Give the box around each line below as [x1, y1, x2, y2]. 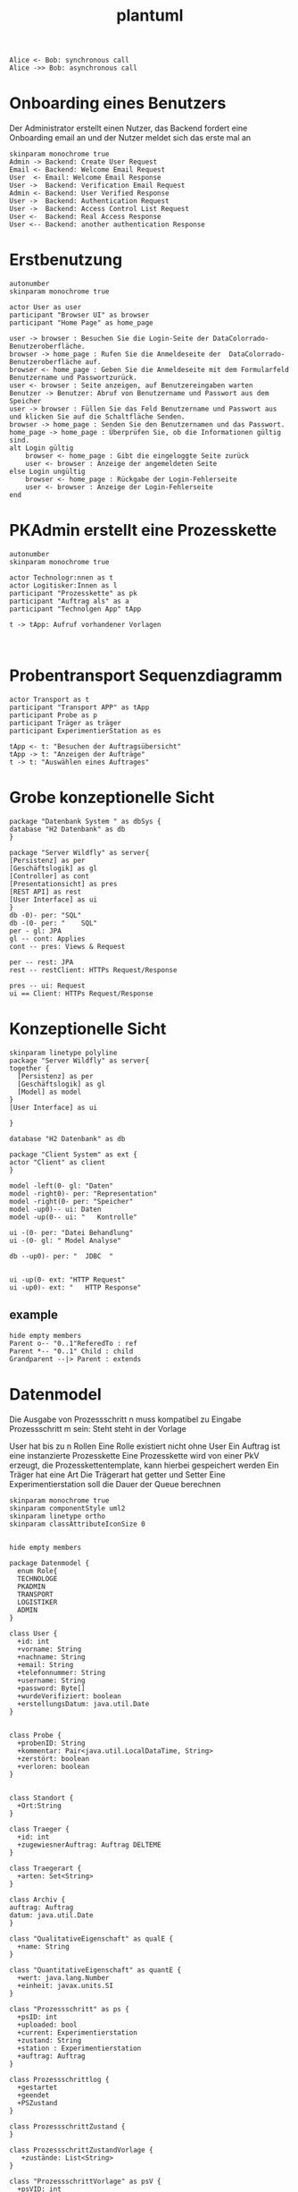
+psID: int [17, 2012, 58, 2021]
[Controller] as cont [9, 871, 90, 881]
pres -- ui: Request [9, 981, 87, 990]
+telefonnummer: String [17, 1668, 105, 1677]
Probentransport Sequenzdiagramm [9, 665, 283, 686]
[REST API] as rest [9, 887, 82, 896]
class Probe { [9, 1731, 62, 1739]
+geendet [17, 2090, 50, 2100]
